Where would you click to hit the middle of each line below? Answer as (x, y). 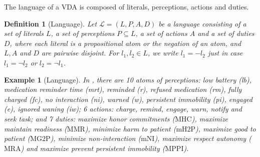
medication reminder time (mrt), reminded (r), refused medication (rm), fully (123, 89)
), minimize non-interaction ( (96, 138)
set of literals (24, 33)
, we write (163, 53)
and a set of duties (226, 33)
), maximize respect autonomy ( (203, 138)
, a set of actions (161, 33)
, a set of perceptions (83, 33)
